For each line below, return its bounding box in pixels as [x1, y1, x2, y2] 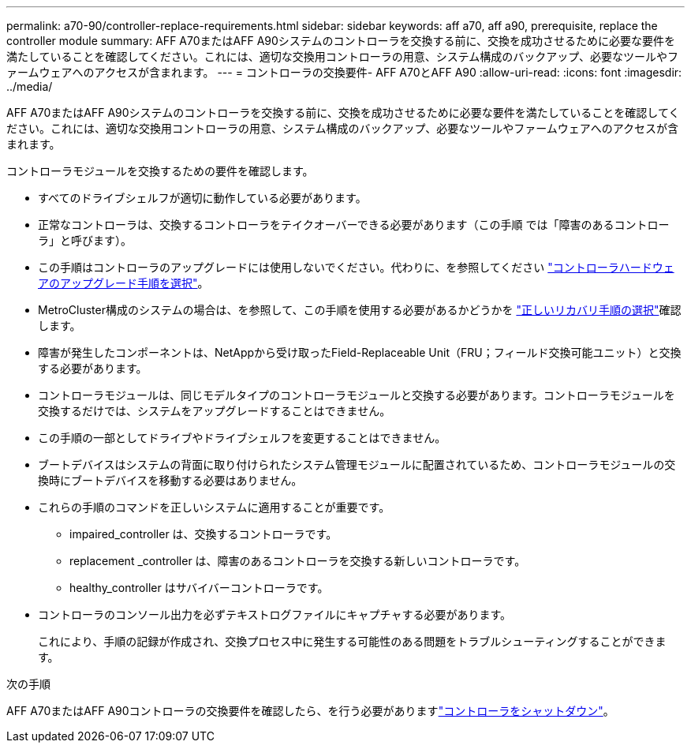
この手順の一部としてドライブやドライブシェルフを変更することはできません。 [38, 431, 446, 444]
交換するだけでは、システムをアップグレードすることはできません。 [38, 404, 391, 418]
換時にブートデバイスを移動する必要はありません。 [38, 474, 303, 487]
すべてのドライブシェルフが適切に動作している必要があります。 [38, 191, 367, 204]
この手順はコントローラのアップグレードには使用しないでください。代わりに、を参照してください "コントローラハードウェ [38, 260, 674, 274]
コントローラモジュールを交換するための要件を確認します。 [6, 164, 314, 178]
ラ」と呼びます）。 [38, 234, 132, 247]
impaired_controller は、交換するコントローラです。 [69, 527, 338, 541]
